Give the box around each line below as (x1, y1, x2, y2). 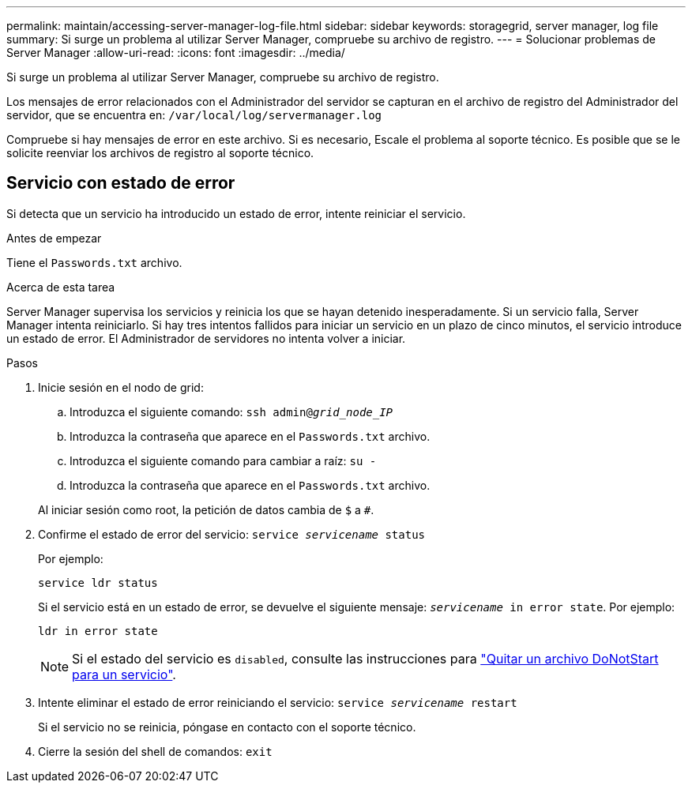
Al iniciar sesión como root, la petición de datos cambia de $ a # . (38, 502, 374, 517)
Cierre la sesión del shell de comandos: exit (38, 744, 273, 758)
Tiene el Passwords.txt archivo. (6, 255, 182, 269)
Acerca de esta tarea (6, 280, 115, 294)
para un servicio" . (72, 666, 176, 682)
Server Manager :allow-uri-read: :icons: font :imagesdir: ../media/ (6, 46, 345, 59)
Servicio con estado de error (6, 173, 235, 193)
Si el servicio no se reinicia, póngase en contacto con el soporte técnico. (38, 719, 416, 734)
